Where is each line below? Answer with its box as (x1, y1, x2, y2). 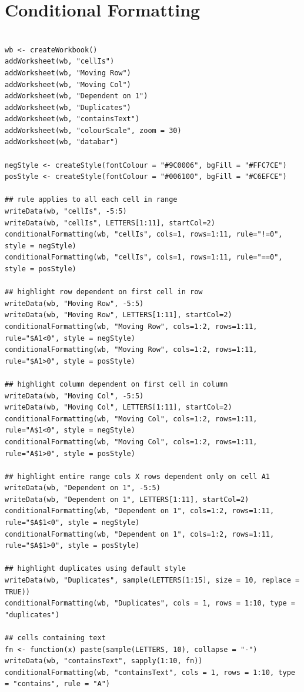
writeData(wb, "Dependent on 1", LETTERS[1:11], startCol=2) (5, 495, 249, 504)
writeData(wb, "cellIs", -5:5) (5, 207, 127, 216)
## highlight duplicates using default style (5, 564, 186, 573)
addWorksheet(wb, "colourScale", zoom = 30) (5, 126, 182, 135)
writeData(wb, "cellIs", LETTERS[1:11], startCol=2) (5, 218, 215, 227)
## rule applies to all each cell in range (5, 195, 178, 204)
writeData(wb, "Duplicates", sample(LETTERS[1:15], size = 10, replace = (5, 576, 300, 585)
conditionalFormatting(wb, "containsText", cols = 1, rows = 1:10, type (5, 668, 295, 677)
